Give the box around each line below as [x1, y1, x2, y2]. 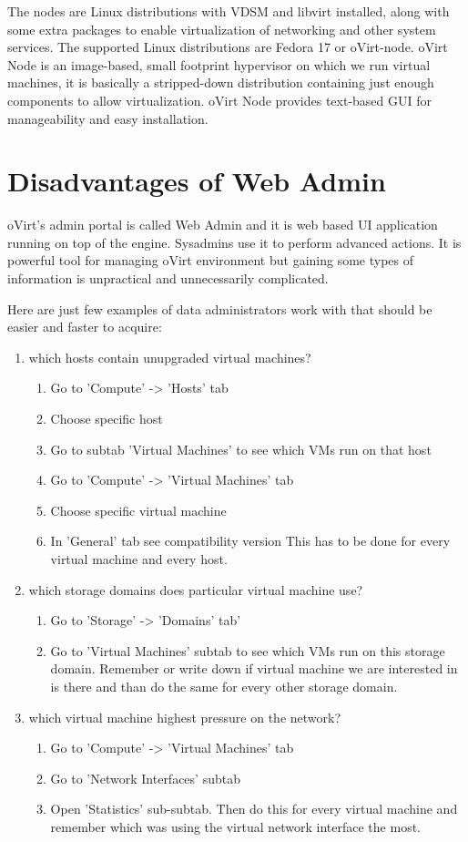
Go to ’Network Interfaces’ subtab [50, 768, 240, 787]
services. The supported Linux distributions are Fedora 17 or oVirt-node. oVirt [7, 37, 448, 56]
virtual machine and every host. [50, 549, 228, 568]
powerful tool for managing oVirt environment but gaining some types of [7, 251, 414, 270]
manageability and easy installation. [7, 108, 209, 128]
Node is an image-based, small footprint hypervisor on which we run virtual [7, 55, 431, 74]
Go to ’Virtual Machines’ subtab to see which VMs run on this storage [50, 641, 445, 660]
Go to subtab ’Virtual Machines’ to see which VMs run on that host [50, 439, 432, 458]
